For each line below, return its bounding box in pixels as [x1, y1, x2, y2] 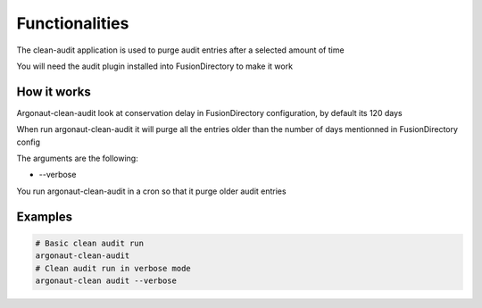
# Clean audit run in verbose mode [35, 263, 191, 273]
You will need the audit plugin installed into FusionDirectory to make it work [16, 61, 294, 71]
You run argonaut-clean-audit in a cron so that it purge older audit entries [16, 186, 287, 196]
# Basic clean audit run [35, 237, 145, 248]
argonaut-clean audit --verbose [35, 275, 178, 286]
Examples [16, 209, 73, 224]
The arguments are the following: [16, 153, 138, 164]
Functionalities [16, 13, 129, 33]
